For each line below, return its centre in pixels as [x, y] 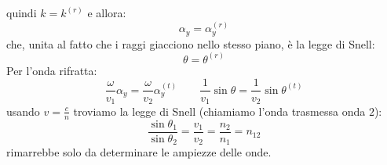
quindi [22, 13]
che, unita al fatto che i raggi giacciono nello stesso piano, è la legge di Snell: [191, 43]
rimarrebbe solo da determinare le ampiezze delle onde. [139, 152]
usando [23, 111]
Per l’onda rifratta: [52, 70]
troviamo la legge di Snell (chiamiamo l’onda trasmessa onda [219, 111]
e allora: [107, 13]
